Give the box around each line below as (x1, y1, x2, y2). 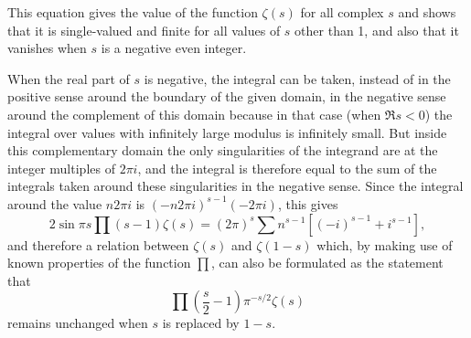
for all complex (300, 3, 384, 21)
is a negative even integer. (101, 38, 247, 58)
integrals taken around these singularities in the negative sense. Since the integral (7, 176, 464, 195)
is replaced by (162, 313, 240, 333)
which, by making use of (316, 235, 453, 254)
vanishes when (7, 38, 87, 58)
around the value (7, 194, 102, 213)
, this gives (277, 194, 338, 213)
